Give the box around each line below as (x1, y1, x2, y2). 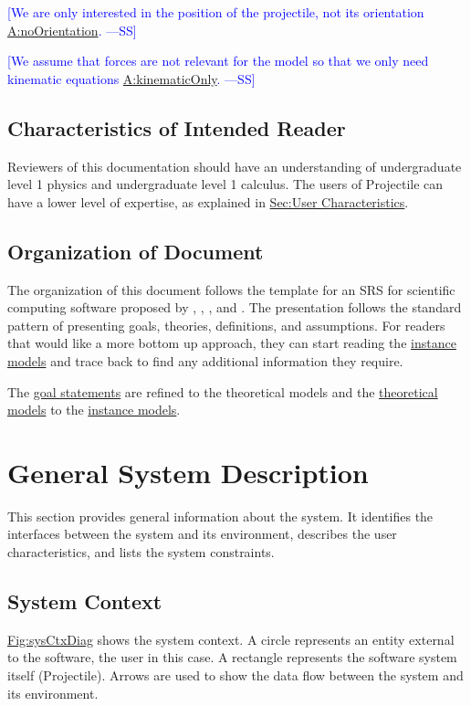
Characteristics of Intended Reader (7, 113, 346, 142)
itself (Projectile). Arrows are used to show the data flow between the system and (7, 666, 464, 685)
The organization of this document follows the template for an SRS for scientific (7, 279, 455, 299)
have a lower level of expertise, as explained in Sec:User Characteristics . (7, 192, 409, 211)
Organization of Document (7, 237, 264, 265)
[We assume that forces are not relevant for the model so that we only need (7, 51, 429, 70)
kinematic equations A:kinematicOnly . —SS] (7, 68, 256, 88)
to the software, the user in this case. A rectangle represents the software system (7, 648, 457, 667)
